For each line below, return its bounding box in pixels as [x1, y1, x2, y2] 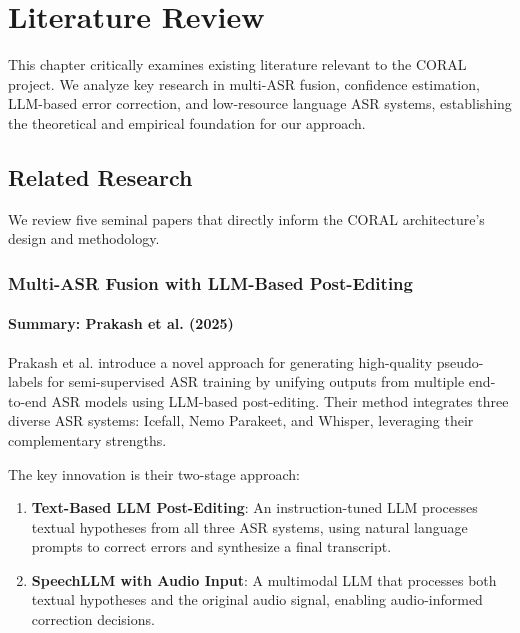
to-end [8, 390, 47, 411]
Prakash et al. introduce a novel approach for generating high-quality [8, 351, 433, 372]
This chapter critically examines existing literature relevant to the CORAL [8, 54, 467, 75]
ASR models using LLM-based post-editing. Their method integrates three [51, 390, 509, 411]
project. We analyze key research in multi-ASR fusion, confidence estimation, [8, 73, 480, 94]
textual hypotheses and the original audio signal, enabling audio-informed [31, 589, 483, 610]
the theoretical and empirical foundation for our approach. [8, 112, 366, 133]
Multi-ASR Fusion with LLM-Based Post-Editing [8, 270, 413, 295]
